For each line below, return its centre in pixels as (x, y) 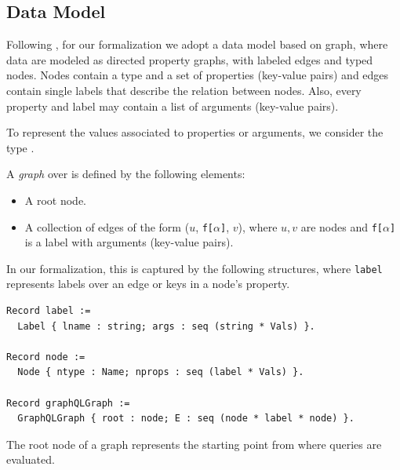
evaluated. (31, 459)
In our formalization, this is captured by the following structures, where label (195, 268)
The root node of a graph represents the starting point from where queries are (194, 444)
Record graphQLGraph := (68, 403)
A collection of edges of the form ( (107, 226)
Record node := (46, 357)
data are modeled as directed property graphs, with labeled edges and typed (190, 59)
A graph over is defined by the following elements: (126, 174)
